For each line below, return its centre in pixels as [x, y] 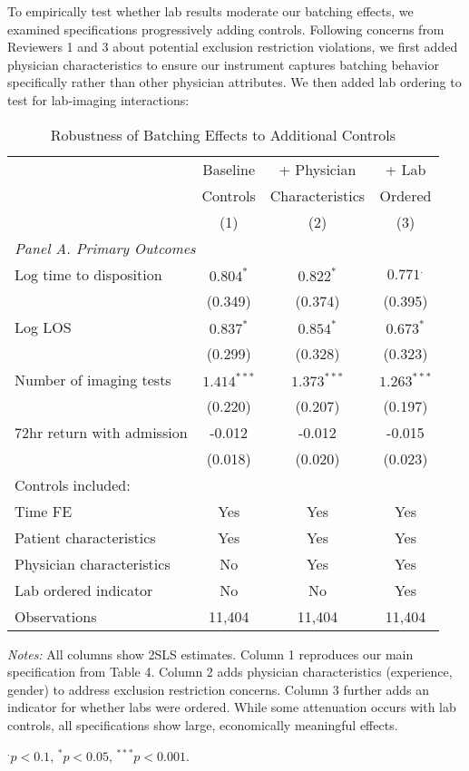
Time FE [44, 511]
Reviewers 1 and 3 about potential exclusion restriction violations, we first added [233, 47]
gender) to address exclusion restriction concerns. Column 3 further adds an [219, 689]
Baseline [229, 169]
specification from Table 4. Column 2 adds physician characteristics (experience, [230, 672]
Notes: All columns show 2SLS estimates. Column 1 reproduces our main [210, 654]
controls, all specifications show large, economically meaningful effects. [203, 724]
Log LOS [43, 327]
